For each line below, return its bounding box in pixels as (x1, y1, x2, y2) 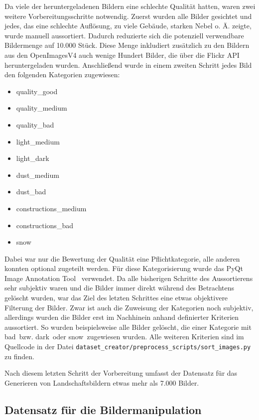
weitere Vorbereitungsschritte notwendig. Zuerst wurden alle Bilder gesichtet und (4, 10, 252, 21)
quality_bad (16, 119, 54, 130)
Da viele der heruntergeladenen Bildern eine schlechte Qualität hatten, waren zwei (4, 1, 256, 11)
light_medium (16, 136, 60, 146)
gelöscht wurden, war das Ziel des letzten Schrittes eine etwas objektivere (4, 292, 228, 303)
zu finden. (4, 351, 34, 361)
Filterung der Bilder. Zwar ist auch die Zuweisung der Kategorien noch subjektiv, (4, 302, 254, 312)
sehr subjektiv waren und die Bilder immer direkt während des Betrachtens (4, 282, 235, 293)
